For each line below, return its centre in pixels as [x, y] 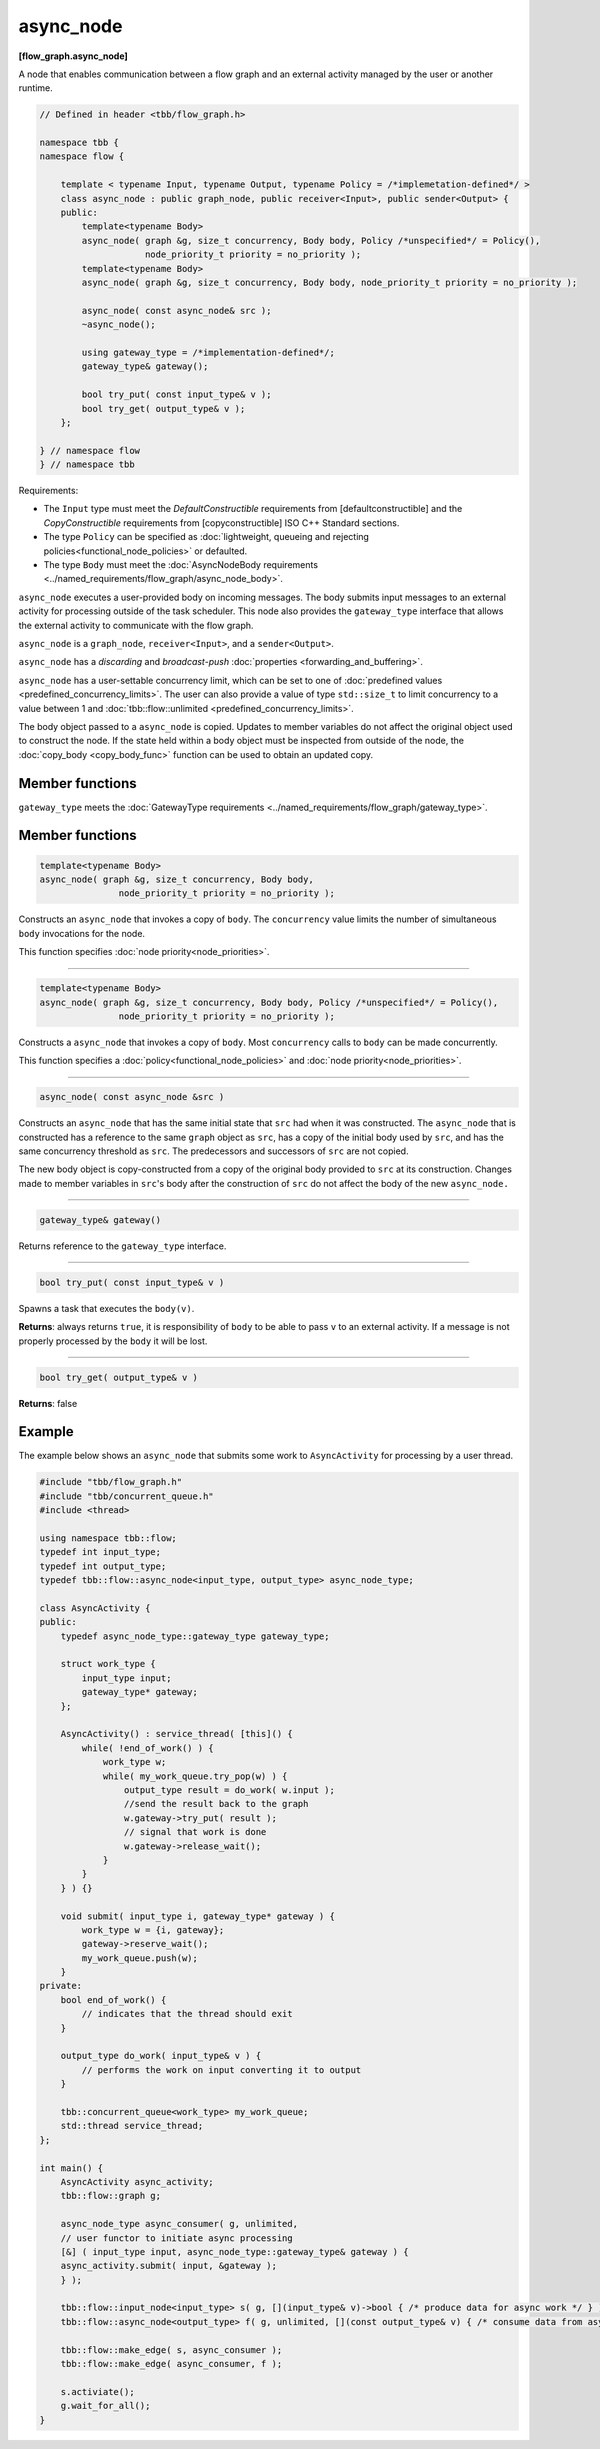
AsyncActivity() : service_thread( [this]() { [177, 1734]
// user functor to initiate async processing [177, 2238]
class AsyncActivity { [95, 1608]
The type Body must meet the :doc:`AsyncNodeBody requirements [181, 565]
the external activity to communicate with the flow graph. [136, 625]
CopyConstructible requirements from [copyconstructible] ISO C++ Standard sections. [221, 522]
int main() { [71, 2168]
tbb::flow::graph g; [111, 2196]
